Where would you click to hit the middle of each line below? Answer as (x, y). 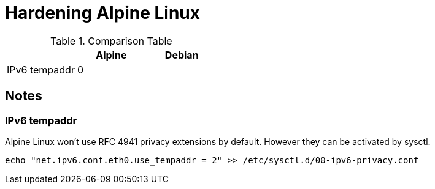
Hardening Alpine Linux (102, 13)
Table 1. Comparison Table (111, 41)
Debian (182, 55)
